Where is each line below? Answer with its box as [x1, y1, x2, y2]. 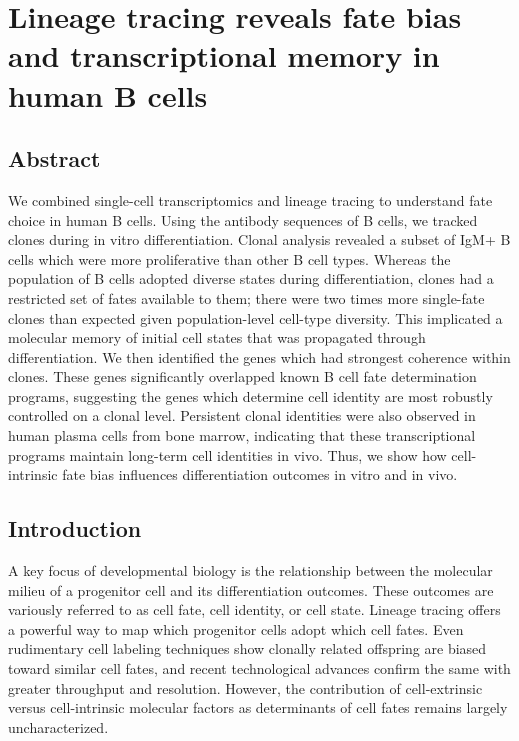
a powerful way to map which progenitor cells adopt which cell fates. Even [8, 618, 464, 639]
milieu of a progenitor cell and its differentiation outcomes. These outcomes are [8, 579, 494, 600]
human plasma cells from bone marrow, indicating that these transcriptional [8, 425, 476, 446]
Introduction [8, 513, 142, 544]
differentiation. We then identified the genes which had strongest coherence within [8, 346, 511, 367]
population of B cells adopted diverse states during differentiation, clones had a [8, 268, 494, 289]
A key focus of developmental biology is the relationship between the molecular [8, 560, 493, 581]
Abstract [8, 143, 101, 174]
